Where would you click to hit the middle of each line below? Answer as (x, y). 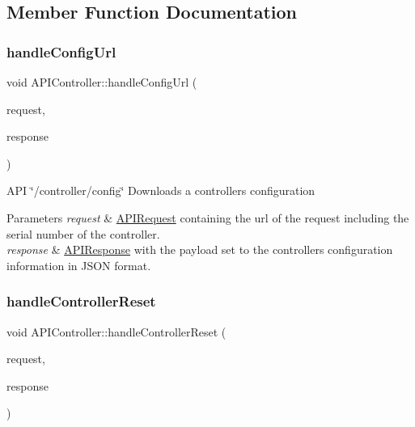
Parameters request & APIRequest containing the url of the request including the (208, 217)
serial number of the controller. (83, 233)
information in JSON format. (79, 265)
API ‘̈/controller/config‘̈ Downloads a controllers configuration (161, 190)
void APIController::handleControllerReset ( (116, 331)
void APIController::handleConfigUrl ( (102, 82)
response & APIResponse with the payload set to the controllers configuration (200, 249)
